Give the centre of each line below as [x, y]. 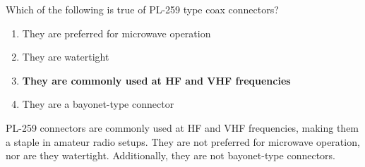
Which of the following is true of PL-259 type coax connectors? [142, 9]
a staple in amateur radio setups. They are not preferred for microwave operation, [183, 141]
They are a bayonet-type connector [98, 104]
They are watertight [66, 57]
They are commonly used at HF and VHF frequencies [156, 80]
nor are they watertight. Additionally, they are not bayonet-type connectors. [170, 155]
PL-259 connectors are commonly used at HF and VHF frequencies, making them [182, 127]
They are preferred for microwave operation [116, 33]
